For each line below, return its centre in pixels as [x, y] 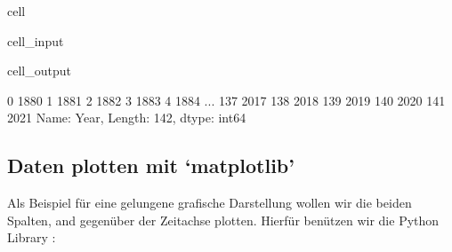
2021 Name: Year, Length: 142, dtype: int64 [127, 118]
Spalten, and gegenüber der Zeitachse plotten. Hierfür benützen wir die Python [223, 220]
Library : [32, 237]
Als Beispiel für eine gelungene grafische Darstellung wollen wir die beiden [210, 203]
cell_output [39, 71]
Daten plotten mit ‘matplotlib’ [151, 165]
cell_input [36, 40]
